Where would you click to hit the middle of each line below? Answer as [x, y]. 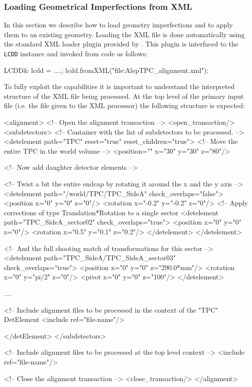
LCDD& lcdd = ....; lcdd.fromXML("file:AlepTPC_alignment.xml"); [106, 70]
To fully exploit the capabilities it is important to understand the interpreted [119, 86]
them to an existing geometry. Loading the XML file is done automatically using [124, 34]
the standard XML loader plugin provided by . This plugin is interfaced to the [121, 44]
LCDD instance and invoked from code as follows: [76, 53]
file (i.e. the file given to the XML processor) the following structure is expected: [125, 105]
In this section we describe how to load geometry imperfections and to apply [118, 25]
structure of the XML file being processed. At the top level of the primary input [124, 96]
